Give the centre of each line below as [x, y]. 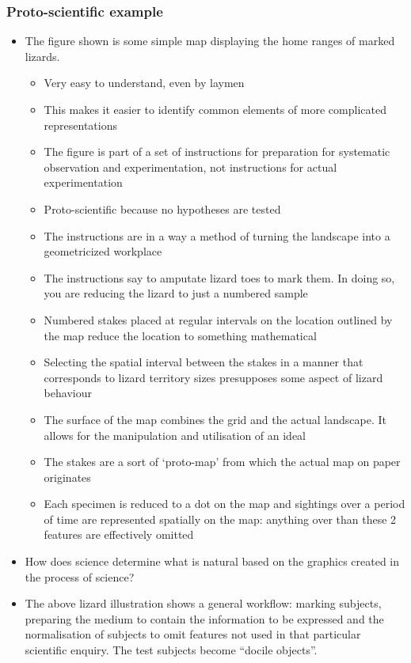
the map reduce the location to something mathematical [180, 335]
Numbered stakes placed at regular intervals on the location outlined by [218, 319]
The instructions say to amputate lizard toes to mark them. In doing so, [219, 277]
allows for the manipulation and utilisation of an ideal [175, 435]
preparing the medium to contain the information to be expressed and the [204, 618]
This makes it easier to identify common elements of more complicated [215, 109]
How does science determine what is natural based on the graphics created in [212, 561]
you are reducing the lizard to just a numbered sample [176, 293]
